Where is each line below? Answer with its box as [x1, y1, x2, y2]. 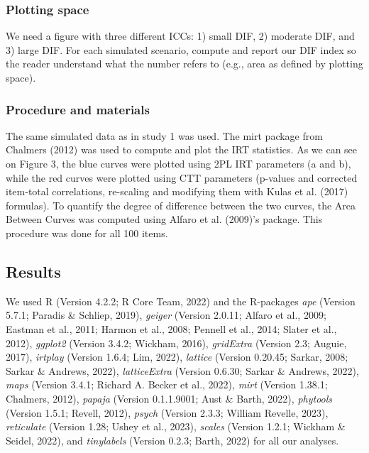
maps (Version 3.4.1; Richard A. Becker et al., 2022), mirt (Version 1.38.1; [6, 377, 328, 392]
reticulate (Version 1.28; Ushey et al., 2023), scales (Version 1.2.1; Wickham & [6, 419, 346, 434]
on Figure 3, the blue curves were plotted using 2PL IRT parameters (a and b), [6, 156, 351, 170]
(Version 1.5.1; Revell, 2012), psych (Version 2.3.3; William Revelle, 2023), [6, 405, 329, 420]
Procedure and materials [6, 100, 150, 118]
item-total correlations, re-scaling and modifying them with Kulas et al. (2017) [6, 184, 348, 199]
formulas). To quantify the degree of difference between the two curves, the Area [6, 197, 356, 212]
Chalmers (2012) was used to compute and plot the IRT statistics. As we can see [6, 142, 358, 157]
